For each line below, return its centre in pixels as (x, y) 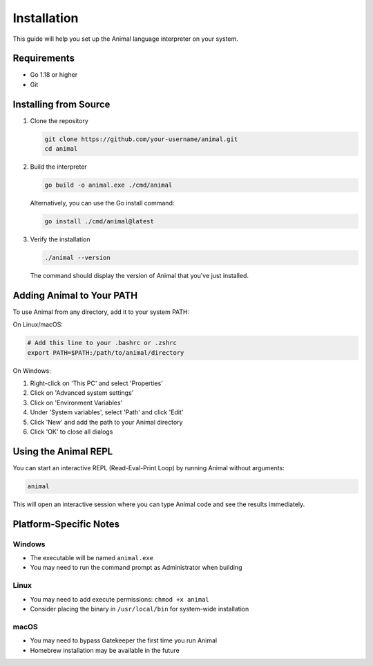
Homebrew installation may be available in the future (105, 650)
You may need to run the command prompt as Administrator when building (136, 568)
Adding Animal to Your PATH (75, 295)
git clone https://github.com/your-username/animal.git (141, 139)
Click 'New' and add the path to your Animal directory (106, 422)
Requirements (44, 58)
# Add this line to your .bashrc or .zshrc (102, 343)
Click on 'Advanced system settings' (82, 393)
